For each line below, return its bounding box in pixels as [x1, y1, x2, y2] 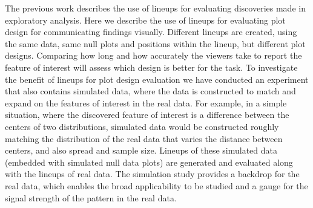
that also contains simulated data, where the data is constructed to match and [5, 85, 296, 97]
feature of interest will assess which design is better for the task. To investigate [5, 60, 298, 73]
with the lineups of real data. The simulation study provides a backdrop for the [5, 167, 300, 180]
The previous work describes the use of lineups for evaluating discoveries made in [5, 2, 306, 14]
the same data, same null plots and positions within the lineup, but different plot [5, 37, 306, 50]
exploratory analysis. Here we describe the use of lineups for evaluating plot [5, 13, 286, 26]
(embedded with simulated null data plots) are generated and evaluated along [5, 155, 293, 168]
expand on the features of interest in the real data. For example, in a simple [5, 96, 287, 109]
